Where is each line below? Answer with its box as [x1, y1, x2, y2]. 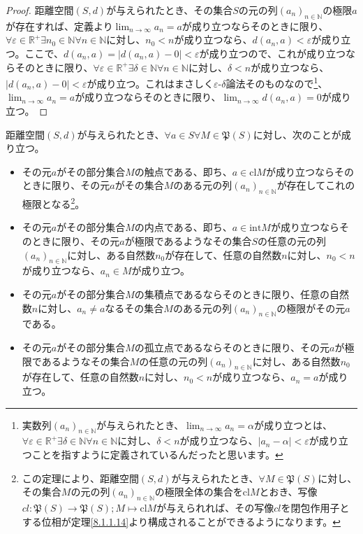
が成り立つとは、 [253, 417, 332, 432]
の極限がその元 [276, 300, 346, 315]
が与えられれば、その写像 [156, 500, 274, 514]
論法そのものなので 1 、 [225, 74, 328, 90]
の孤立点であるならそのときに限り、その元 [134, 340, 330, 354]
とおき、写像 [259, 484, 318, 499]
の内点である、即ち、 [134, 220, 232, 234]
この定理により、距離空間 [22, 470, 139, 485]
